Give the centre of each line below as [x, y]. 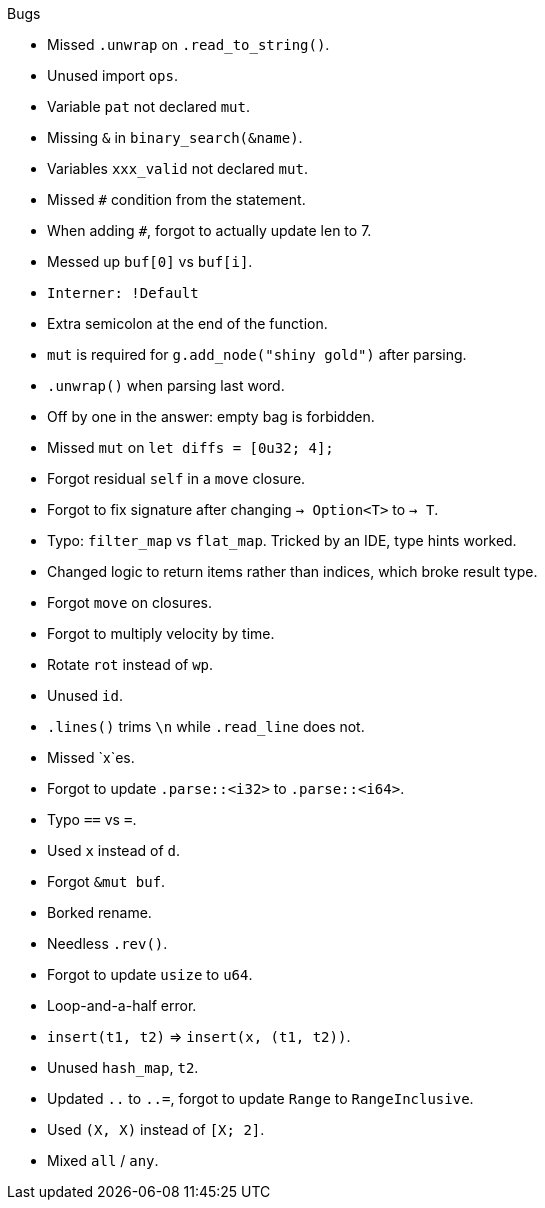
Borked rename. [99, 912]
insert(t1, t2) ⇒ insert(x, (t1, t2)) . [199, 1036]
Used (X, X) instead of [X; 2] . [156, 1129]
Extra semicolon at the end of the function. [187, 323]
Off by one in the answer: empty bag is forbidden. [211, 416]
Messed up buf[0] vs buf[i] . [150, 261]
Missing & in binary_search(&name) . [175, 137]
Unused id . [85, 695]
